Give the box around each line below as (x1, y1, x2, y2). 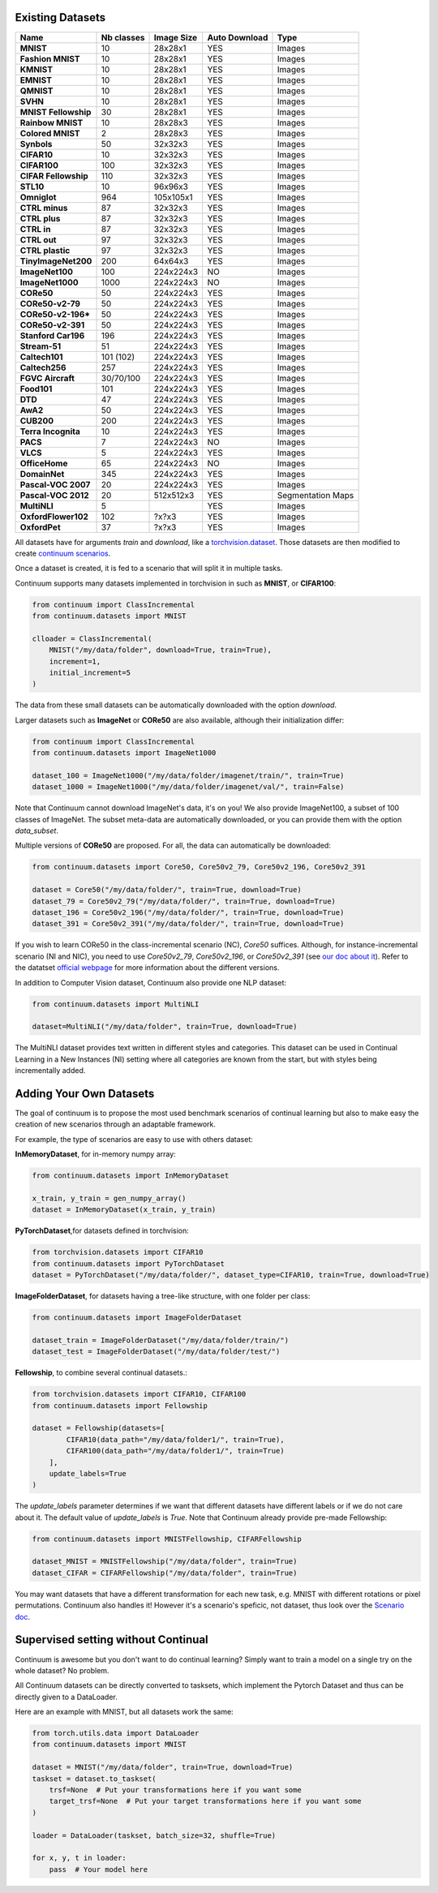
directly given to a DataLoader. (15, 1692, 118, 1702)
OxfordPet (19, 522, 61, 533)
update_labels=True (49, 1469, 127, 1478)
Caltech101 (19, 351, 63, 363)
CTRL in (19, 223, 51, 234)
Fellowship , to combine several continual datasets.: (15, 1367, 188, 1378)
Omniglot (19, 191, 57, 203)
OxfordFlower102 (19, 511, 89, 522)
